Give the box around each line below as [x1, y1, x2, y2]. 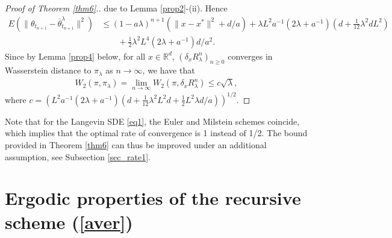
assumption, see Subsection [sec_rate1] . [5, 150, 151, 163]
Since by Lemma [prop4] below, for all [5, 49, 146, 62]
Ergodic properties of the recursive [5, 186, 301, 210]
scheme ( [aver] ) [5, 209, 133, 234]
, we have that [142, 64, 195, 77]
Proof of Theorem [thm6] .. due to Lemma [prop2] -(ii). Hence [5, 2, 228, 14]
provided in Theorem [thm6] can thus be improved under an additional [5, 138, 267, 151]
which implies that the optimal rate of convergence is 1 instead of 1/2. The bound [5, 127, 308, 139]
